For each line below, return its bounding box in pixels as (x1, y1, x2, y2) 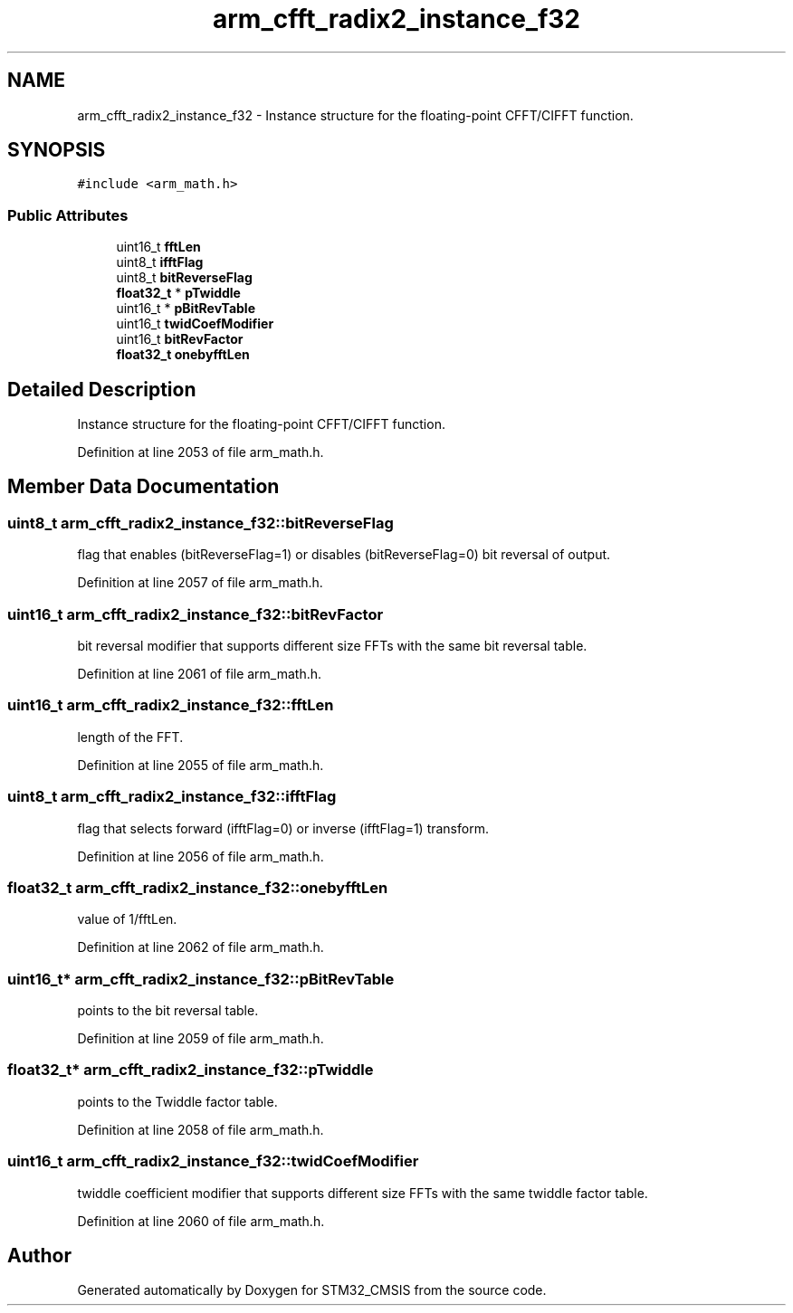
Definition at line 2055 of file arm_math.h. (77, 756, 324, 773)
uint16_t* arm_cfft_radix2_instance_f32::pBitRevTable (7, 969, 395, 988)
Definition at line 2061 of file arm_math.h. (77, 666, 322, 681)
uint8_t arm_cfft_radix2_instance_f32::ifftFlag (7, 787, 337, 806)
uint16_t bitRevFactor (116, 331, 244, 347)
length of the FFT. (77, 728, 184, 745)
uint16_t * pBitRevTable (116, 300, 255, 317)
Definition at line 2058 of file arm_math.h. (77, 1121, 324, 1137)
